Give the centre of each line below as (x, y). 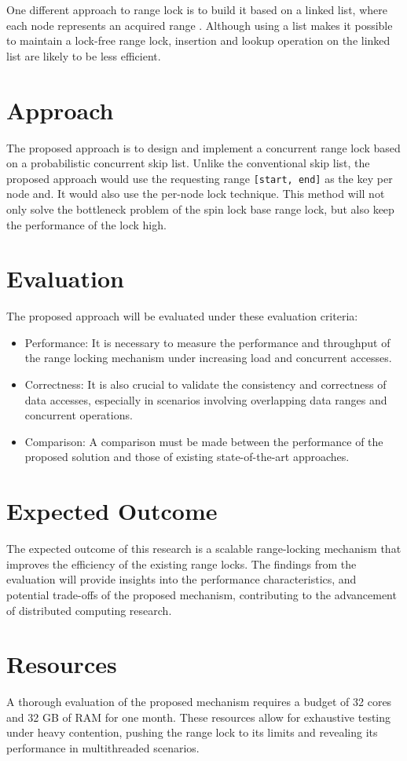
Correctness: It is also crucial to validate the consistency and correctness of (205, 384)
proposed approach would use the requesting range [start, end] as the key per (200, 178)
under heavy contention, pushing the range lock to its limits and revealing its (192, 732)
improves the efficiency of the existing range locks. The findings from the (181, 563)
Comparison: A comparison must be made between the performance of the (204, 441)
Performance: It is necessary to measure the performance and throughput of (207, 342)
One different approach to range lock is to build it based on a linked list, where (197, 9)
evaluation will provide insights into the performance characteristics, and (181, 579)
